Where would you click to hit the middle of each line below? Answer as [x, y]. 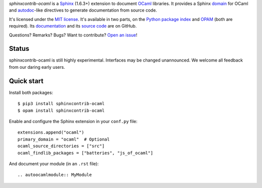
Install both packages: [31, 93]
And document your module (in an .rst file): [54, 164]
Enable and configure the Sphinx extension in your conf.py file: [73, 121]
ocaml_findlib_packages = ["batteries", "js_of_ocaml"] [85, 153]
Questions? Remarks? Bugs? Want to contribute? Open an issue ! [73, 35]
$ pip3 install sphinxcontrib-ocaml [61, 104]
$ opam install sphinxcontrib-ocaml [61, 110]
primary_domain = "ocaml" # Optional [64, 139]
